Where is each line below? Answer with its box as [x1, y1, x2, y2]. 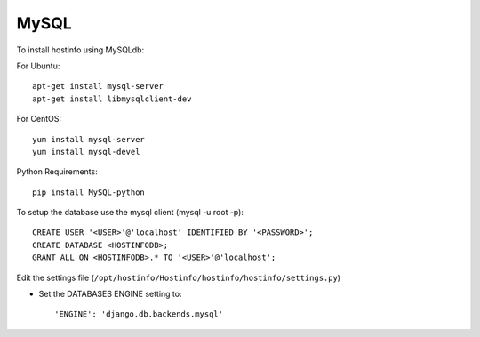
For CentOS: [16, 114, 62, 124]
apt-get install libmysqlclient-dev [32, 93, 192, 104]
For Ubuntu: [16, 60, 60, 71]
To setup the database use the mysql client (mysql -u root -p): [16, 207, 244, 218]
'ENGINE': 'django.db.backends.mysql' [54, 309, 224, 319]
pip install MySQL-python [32, 187, 146, 197]
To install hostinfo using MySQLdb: [16, 44, 145, 55]
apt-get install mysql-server [32, 81, 164, 92]
